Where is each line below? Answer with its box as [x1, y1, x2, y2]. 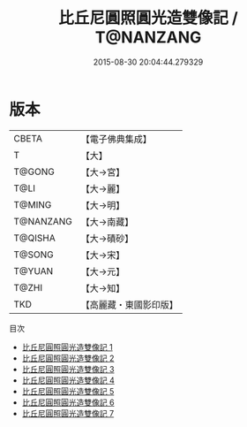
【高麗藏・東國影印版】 [80, 298, 179, 310]
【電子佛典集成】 [80, 133, 153, 145]
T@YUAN [13, 264, 54, 277]
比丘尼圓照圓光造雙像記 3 [21, 363, 115, 374]
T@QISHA [13, 232, 56, 244]
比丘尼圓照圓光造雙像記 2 [21, 353, 115, 363]
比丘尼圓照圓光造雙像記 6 [21, 397, 115, 408]
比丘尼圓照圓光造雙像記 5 [21, 385, 115, 396]
